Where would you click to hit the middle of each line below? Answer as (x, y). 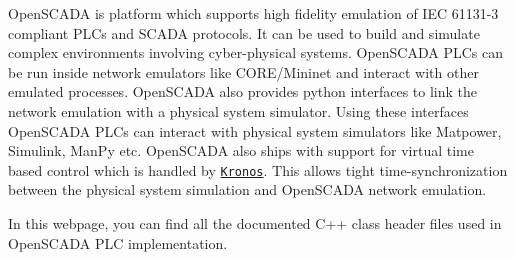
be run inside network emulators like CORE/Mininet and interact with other (243, 71)
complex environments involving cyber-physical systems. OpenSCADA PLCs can (255, 52)
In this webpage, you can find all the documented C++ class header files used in (255, 223)
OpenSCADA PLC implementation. (118, 242)
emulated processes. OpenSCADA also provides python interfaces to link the (242, 91)
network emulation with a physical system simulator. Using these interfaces (238, 110)
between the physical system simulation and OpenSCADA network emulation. (247, 189)
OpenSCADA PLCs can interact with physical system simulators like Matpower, (255, 130)
